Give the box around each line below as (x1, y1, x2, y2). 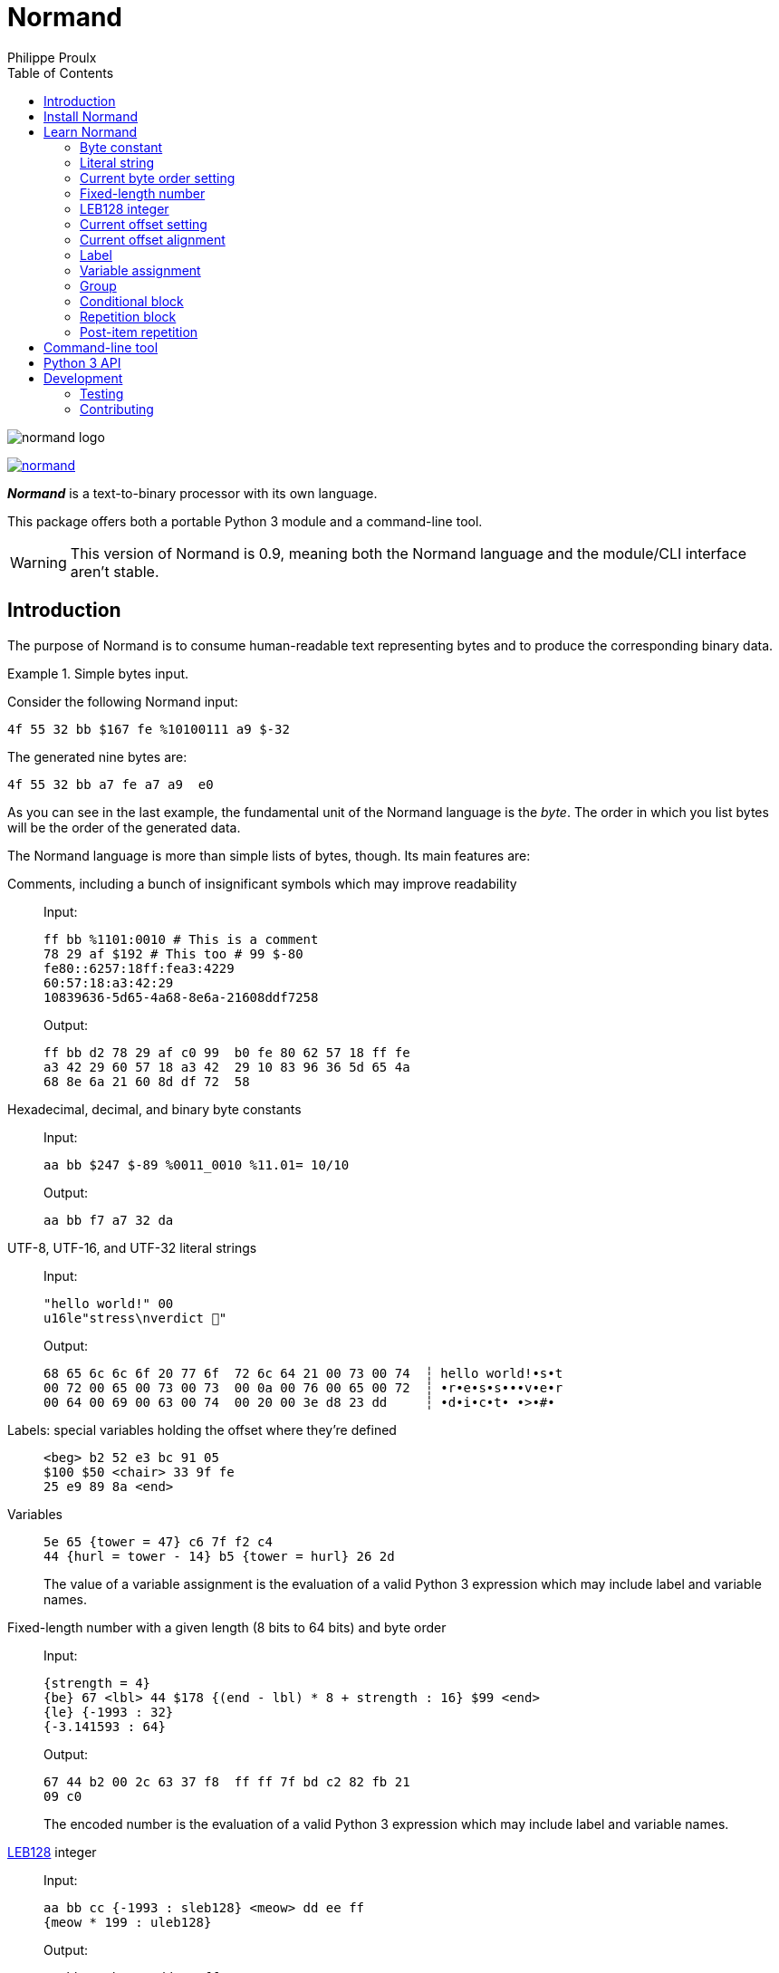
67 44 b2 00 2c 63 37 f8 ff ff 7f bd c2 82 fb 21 (43, 1774, 410, 1789)
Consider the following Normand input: (7, 693, 238, 709)
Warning (10, 553, 67, 572)
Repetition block (80, 308, 177, 324)
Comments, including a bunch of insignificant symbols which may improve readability (7, 875, 517, 891)
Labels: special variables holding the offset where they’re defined (7, 1421, 397, 1438)
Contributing (80, 400, 154, 417)
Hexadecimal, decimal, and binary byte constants (7, 1101, 302, 1117)
